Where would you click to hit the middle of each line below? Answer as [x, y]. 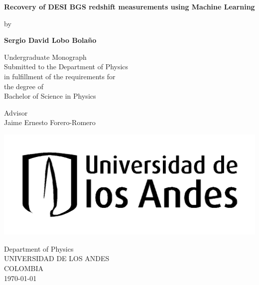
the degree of [24, 86]
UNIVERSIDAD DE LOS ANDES [57, 258]
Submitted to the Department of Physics [66, 67]
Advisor [16, 112]
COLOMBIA [24, 268]
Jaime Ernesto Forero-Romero [50, 122]
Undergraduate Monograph [45, 57]
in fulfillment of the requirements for [60, 76]
